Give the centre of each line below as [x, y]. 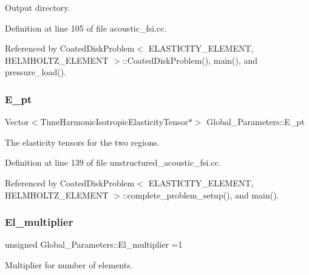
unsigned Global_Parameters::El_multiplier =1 [94, 244]
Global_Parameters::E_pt [256, 122]
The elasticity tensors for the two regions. [82, 142]
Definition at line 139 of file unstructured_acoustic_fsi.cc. [113, 162]
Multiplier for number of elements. [69, 264]
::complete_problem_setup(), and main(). [201, 195]
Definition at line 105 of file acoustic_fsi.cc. [86, 28]
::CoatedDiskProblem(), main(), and [190, 60]
